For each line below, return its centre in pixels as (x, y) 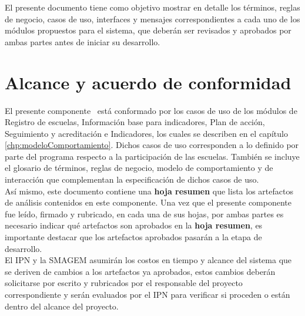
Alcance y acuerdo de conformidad (148, 82)
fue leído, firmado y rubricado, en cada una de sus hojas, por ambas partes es (144, 214)
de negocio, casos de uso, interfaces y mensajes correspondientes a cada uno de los (152, 19)
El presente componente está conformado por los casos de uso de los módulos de (151, 110)
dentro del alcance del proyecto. (62, 306)
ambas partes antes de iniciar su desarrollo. (83, 41)
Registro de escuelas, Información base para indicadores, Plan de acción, (135, 122)
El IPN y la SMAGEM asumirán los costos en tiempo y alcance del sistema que (148, 260)
